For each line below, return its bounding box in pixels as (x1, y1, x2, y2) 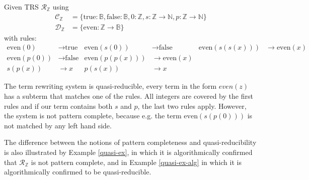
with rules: (4, 32, 37, 43)
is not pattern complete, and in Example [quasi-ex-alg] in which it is (31, 156, 242, 167)
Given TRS (4, 2, 39, 12)
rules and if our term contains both (4, 100, 113, 111)
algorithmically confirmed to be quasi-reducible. (4, 166, 151, 177)
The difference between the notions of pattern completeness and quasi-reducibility (4, 137, 257, 147)
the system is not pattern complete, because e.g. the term (4, 110, 182, 121)
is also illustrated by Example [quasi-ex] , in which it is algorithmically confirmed (4, 146, 253, 157)
